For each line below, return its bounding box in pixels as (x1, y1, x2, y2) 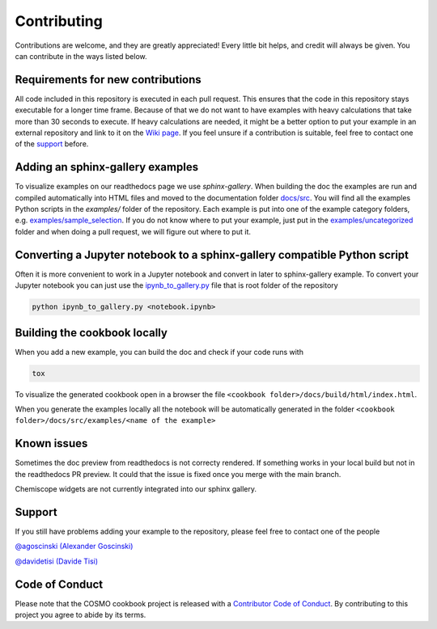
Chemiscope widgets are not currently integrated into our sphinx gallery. (15, 484, 257, 494)
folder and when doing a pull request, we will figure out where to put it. (15, 226, 251, 236)
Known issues (15, 437, 88, 450)
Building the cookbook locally (15, 326, 168, 340)
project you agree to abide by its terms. (15, 610, 146, 620)
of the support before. (15, 139, 89, 149)
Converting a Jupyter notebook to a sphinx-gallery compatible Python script (15, 247, 409, 262)
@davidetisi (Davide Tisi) (15, 556, 99, 566)
